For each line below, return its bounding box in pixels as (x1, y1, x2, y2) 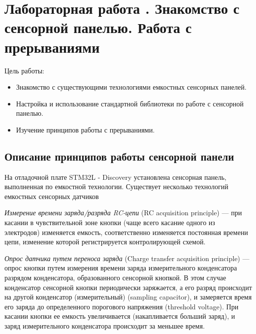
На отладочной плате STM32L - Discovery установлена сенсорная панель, (4, 171, 226, 182)
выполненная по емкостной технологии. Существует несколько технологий (4, 181, 228, 192)
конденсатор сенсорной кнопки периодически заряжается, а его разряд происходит (4, 282, 252, 292)
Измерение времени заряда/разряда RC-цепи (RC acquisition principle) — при (4, 207, 242, 218)
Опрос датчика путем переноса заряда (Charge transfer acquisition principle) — (4, 253, 250, 263)
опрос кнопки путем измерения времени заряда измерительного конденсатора (4, 263, 237, 273)
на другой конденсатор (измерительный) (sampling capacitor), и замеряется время (4, 292, 252, 302)
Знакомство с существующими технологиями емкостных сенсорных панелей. (16, 82, 247, 92)
